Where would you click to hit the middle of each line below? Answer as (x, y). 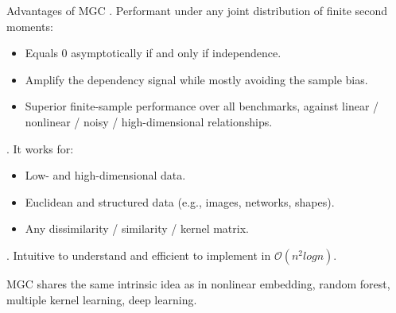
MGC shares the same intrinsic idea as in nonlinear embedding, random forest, (198, 283)
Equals (41, 53)
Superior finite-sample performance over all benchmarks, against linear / (202, 106)
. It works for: (40, 148)
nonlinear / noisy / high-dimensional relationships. (149, 121)
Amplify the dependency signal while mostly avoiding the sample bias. (196, 79)
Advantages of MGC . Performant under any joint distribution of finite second (197, 10)
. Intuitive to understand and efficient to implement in (139, 255)
